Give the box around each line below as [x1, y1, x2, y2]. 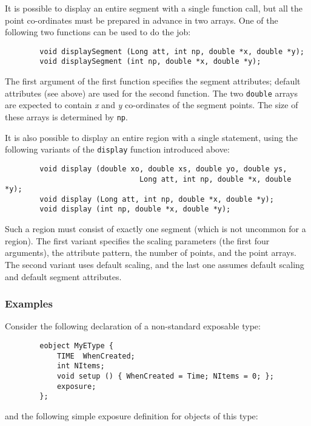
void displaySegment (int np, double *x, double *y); [39, 57, 261, 66]
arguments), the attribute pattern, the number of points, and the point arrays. [5, 246, 296, 259]
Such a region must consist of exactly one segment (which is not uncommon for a [5, 222, 306, 235]
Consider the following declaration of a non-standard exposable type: [5, 320, 261, 332]
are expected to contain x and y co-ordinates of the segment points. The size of [5, 98, 298, 111]
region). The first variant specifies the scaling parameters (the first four [5, 234, 270, 247]
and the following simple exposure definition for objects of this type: [5, 409, 258, 422]
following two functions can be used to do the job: [5, 26, 191, 38]
